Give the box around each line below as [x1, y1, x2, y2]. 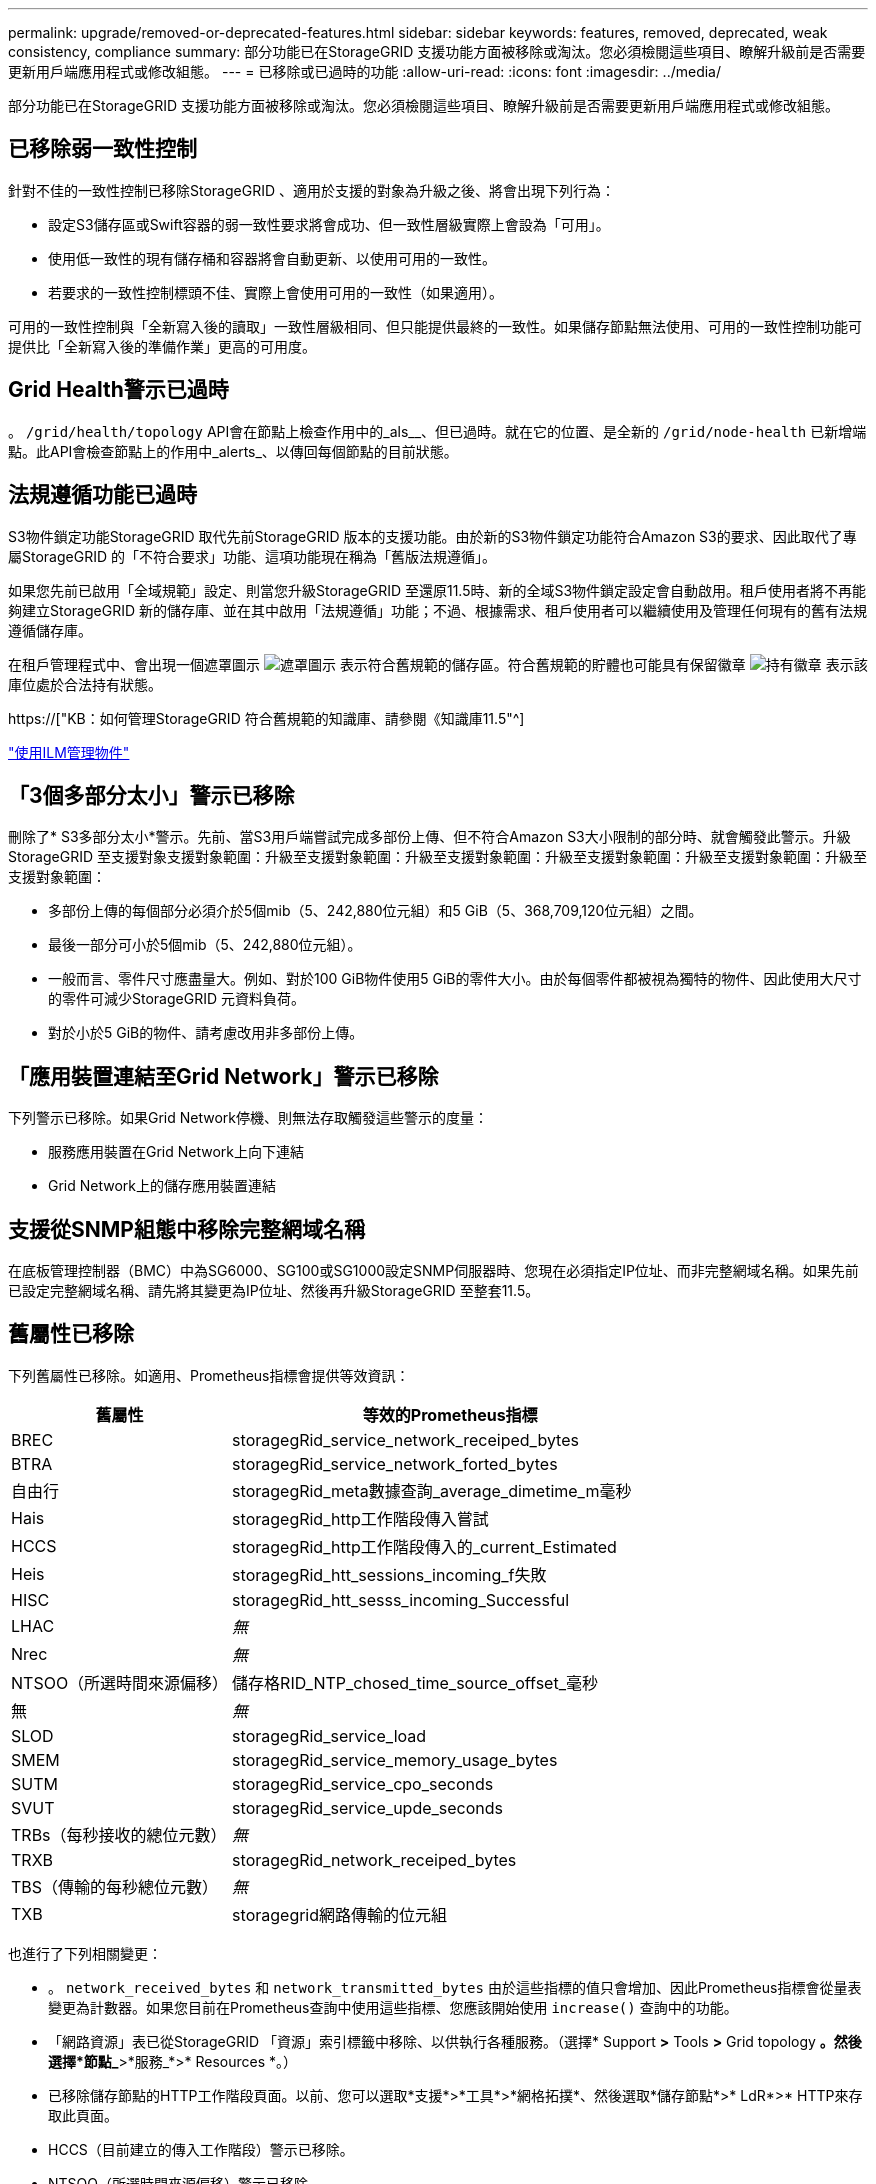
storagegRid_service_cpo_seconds [232, 1773, 494, 1794]
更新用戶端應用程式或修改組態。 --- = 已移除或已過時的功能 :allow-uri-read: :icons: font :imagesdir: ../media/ [8, 63, 722, 80]
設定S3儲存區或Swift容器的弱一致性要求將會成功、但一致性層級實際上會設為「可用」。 [48, 215, 610, 233]
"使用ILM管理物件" [8, 743, 130, 761]
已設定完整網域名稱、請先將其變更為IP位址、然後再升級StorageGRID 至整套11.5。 [8, 1282, 540, 1300]
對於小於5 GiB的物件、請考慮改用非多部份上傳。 [48, 1024, 364, 1042]
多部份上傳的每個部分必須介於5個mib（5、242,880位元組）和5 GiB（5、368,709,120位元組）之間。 [48, 902, 703, 920]
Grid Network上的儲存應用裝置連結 [48, 1177, 277, 1195]
